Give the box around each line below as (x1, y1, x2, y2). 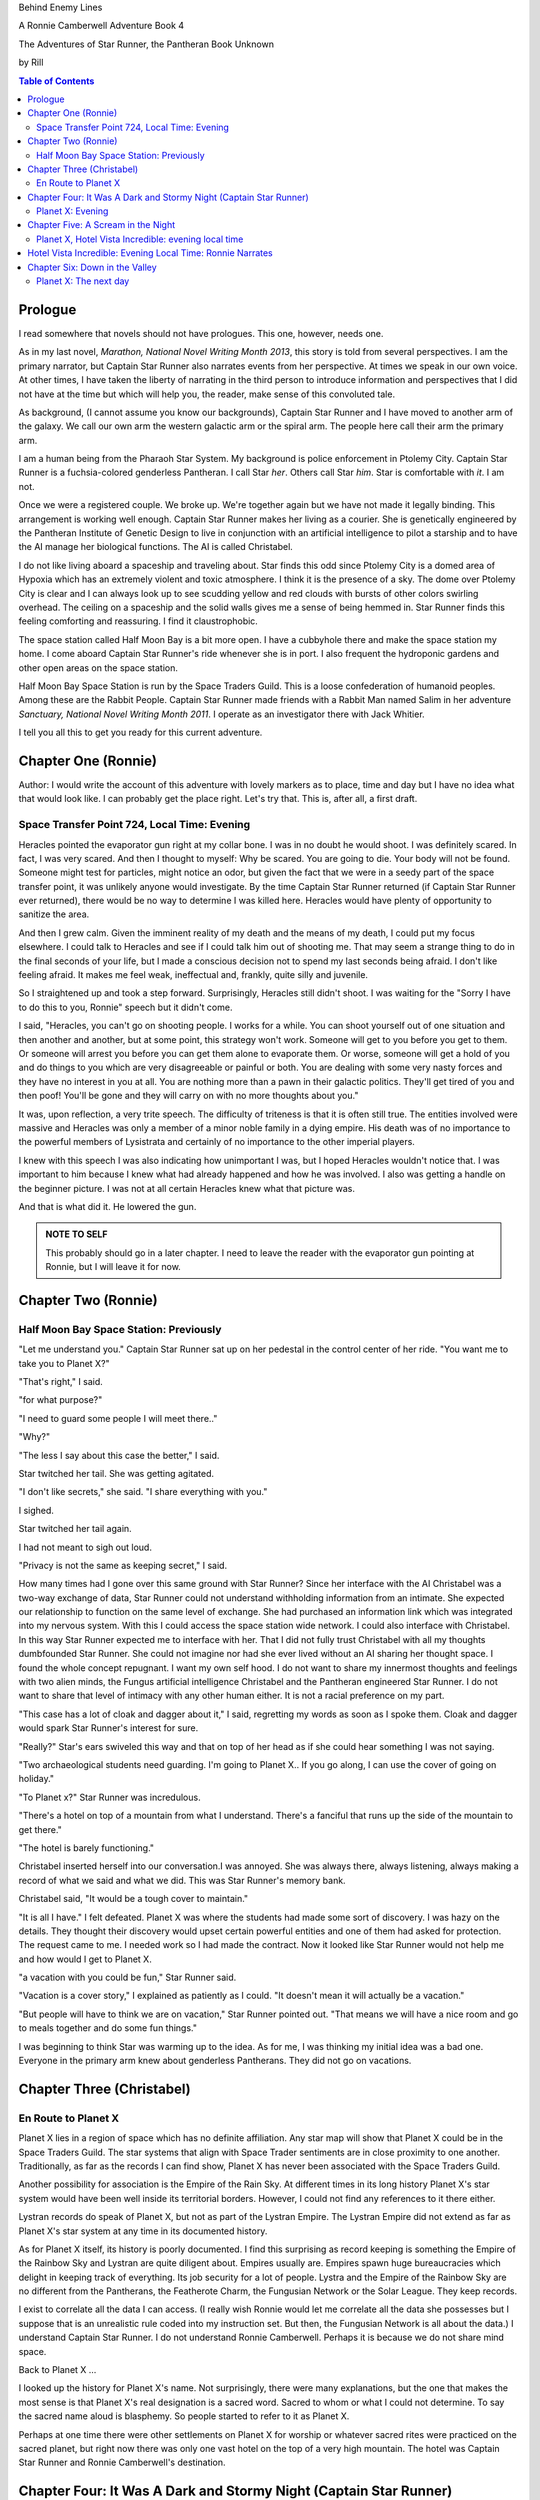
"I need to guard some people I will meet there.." (18, 1412, 218, 1424)
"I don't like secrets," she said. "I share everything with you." (18, 1486, 268, 1498)
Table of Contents (18, 75, 95, 87)
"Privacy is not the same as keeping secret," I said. (18, 1559, 228, 1571)
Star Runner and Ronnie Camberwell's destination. (18, 2456, 226, 2469)
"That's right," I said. (18, 1376, 104, 1388)
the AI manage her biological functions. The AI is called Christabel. (18, 541, 294, 553)
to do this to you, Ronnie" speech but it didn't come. (18, 1001, 233, 1013)
